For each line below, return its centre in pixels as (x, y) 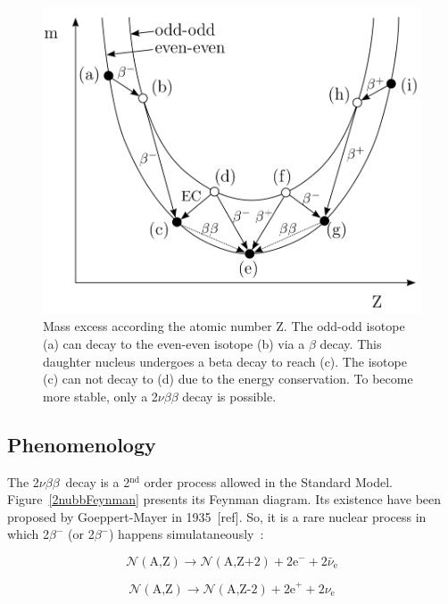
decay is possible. (229, 396)
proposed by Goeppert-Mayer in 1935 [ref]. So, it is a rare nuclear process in (217, 516)
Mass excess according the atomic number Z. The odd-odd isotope (224, 326)
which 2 (29, 534)
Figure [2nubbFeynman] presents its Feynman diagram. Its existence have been (224, 499)
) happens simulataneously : (187, 534)
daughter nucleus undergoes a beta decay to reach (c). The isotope (225, 361)
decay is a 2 (98, 481)
